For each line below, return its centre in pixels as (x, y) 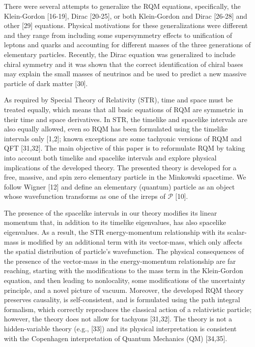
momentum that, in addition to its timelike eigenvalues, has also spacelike (115, 222)
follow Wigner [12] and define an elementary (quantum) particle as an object (119, 186)
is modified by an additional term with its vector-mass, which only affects (132, 241)
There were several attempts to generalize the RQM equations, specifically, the (122, 6)
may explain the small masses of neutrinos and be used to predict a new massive (125, 74)
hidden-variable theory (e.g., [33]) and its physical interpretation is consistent (120, 328)
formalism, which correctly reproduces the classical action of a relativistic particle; (128, 309)
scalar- (237, 232)
